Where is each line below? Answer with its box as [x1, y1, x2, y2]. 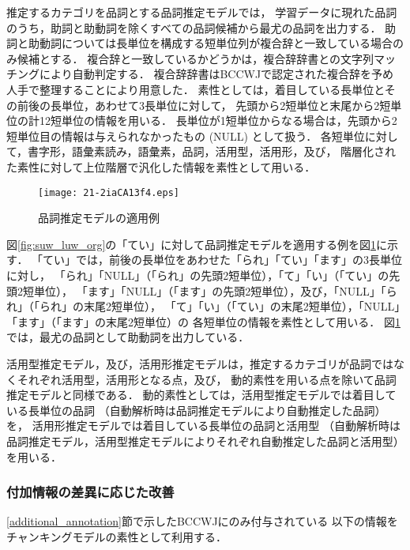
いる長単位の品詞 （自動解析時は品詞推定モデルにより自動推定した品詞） [6, 401, 386, 418]
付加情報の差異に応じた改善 [6, 482, 175, 502]
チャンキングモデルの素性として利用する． [6, 528, 228, 544]
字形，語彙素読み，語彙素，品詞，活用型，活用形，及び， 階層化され [39, 143, 397, 160]
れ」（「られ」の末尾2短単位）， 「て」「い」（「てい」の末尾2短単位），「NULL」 [6, 298, 401, 315]
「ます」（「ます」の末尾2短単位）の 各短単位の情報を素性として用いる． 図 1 [6, 313, 401, 330]
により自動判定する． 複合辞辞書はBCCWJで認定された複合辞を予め [39, 66, 394, 82]
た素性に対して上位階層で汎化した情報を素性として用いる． [6, 158, 316, 175]
